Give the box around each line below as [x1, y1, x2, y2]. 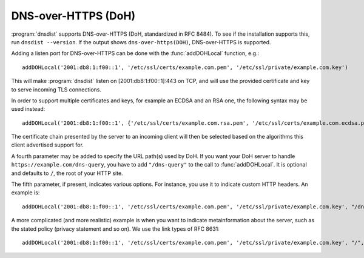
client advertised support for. [11, 141, 84, 148]
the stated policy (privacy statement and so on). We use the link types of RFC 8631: [11, 225, 220, 233]
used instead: [11, 105, 45, 113]
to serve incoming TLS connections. [11, 85, 102, 93]
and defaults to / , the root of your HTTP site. [11, 170, 124, 177]
